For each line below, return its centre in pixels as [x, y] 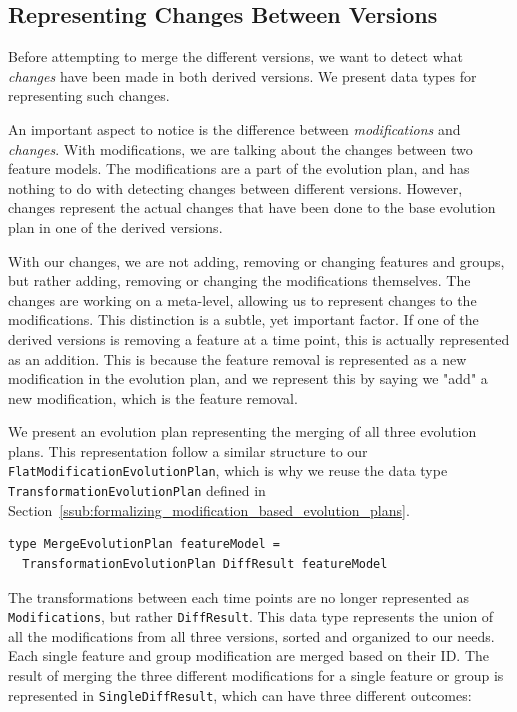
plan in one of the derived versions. [115, 226]
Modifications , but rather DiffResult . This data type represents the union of [251, 616]
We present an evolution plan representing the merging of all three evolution [242, 431]
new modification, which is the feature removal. [153, 397]
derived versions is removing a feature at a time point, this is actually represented [259, 338]
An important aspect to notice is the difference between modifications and [234, 128]
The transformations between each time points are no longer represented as [239, 596]
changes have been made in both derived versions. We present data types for [242, 75]
